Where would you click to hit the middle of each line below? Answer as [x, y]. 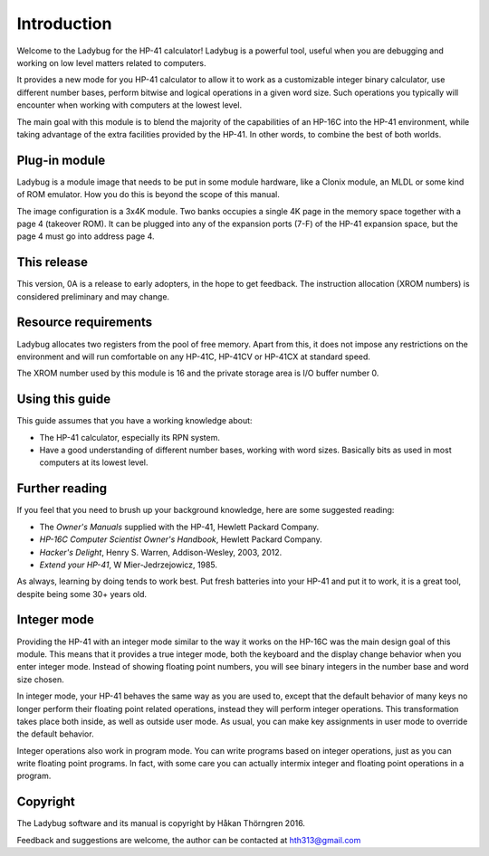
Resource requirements [85, 323]
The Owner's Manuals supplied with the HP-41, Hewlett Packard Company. [179, 527]
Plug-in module [61, 160]
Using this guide [64, 399]
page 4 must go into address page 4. [86, 236]
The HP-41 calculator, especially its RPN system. [130, 437]
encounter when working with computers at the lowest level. [129, 105]
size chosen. [40, 680]
